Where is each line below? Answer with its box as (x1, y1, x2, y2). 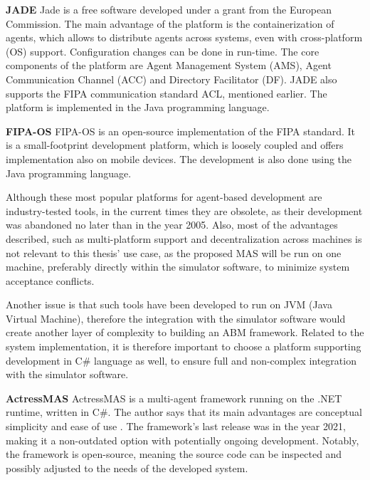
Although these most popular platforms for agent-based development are (6, 189, 322, 204)
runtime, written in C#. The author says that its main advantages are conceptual (6, 405, 362, 419)
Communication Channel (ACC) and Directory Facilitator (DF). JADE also (6, 71, 337, 86)
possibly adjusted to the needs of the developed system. (6, 460, 248, 475)
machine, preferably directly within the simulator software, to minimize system (6, 259, 350, 274)
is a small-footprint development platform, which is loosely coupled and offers (6, 137, 344, 152)
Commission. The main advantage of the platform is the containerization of (6, 16, 334, 31)
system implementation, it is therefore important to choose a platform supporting (6, 339, 361, 354)
